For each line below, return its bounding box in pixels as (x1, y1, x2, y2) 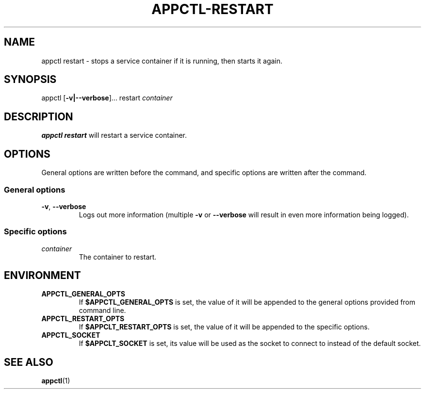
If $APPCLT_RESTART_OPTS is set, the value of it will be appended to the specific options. (79, 323, 370, 331)
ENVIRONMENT (4, 269, 81, 282)
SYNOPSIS (4, 73, 57, 86)
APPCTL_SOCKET (41, 331, 100, 340)
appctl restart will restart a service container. (41, 131, 187, 140)
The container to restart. (79, 252, 157, 261)
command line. (79, 306, 126, 315)
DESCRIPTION (4, 110, 73, 123)
